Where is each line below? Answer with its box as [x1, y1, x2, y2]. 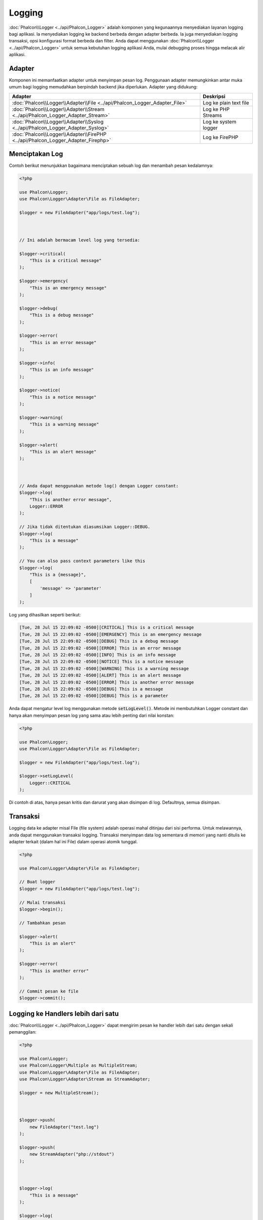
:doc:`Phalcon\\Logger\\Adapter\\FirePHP [12, 131, 107, 138]
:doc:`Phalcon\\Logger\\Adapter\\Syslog [12, 118, 104, 125]
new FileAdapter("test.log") [29, 1124, 99, 1130]
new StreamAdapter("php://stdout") [29, 1152, 114, 1157]
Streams [203, 112, 222, 119]
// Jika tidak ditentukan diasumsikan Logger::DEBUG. [19, 524, 150, 529]
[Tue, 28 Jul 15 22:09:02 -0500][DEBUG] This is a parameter [19, 693, 169, 699]
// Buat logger [19, 879, 56, 885]
